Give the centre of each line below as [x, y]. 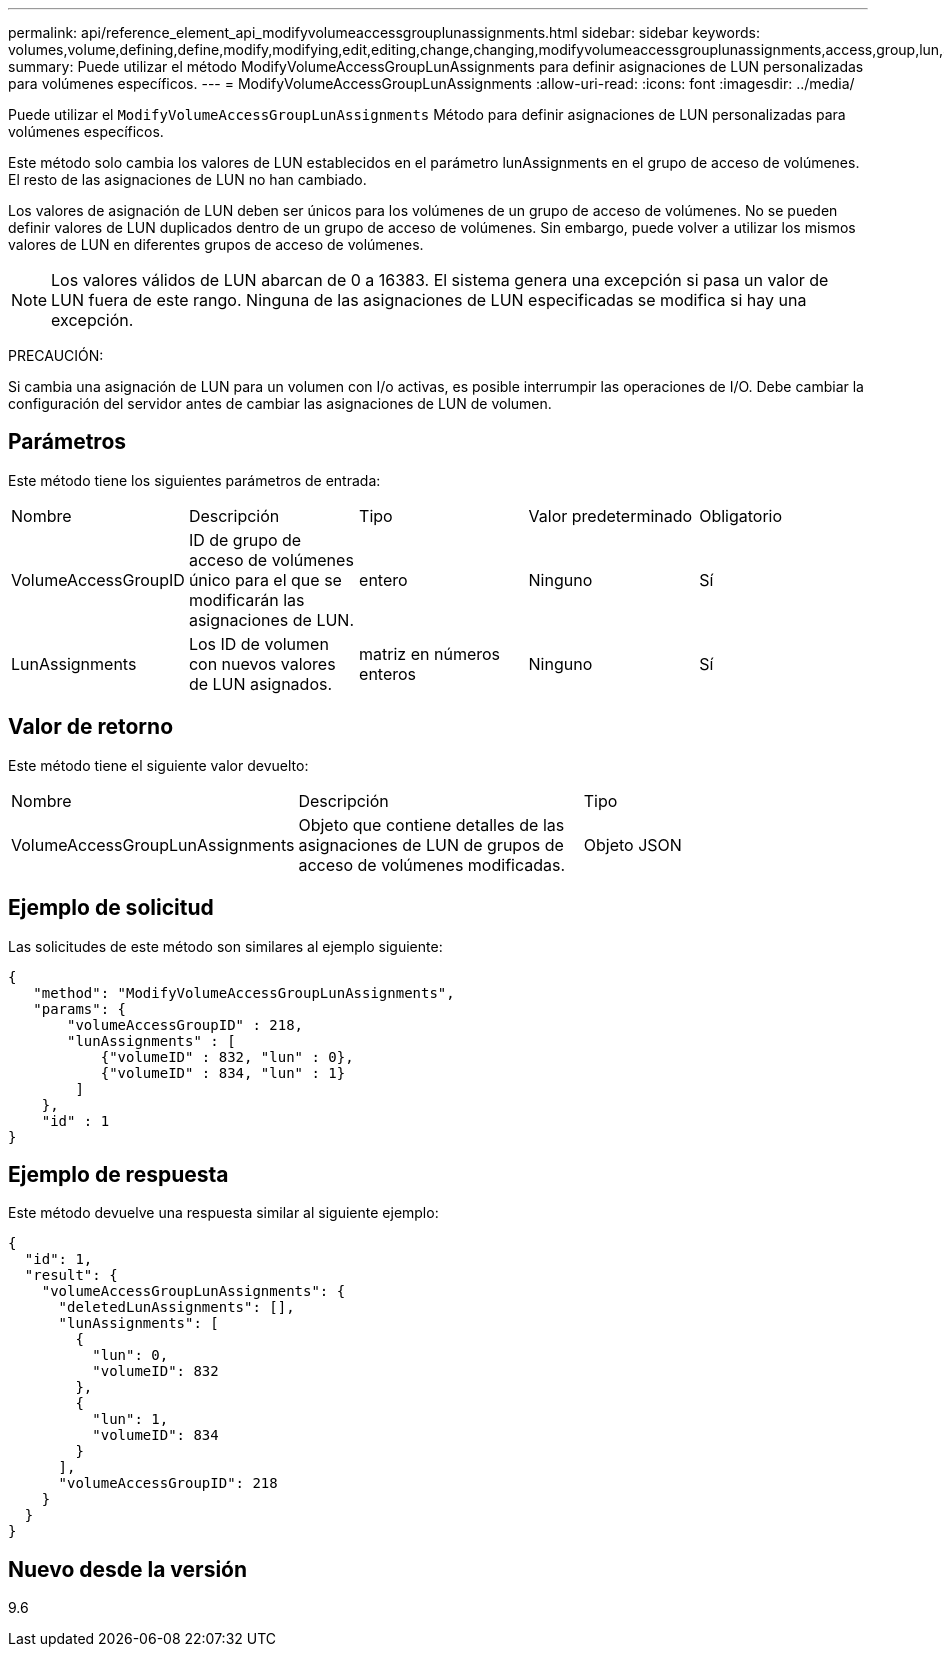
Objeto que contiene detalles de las [431, 824]
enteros [388, 673]
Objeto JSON [632, 844]
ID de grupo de [245, 539]
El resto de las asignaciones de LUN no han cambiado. [187, 179]
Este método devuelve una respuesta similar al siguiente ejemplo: [223, 1213]
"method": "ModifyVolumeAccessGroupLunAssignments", [244, 992]
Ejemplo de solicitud [111, 908]
